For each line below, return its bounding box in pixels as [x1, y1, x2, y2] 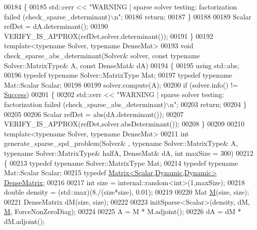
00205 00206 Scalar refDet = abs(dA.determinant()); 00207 [4, 109, 184, 119]
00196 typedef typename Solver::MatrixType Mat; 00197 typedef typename [4, 70, 232, 80]
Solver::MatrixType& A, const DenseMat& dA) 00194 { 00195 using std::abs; [4, 60, 239, 70]
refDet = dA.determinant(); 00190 [4, 21, 108, 31]
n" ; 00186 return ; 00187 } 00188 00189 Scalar [114, 11, 252, 21]
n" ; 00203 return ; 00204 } [170, 99, 247, 109]
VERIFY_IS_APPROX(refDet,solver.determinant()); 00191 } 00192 [4, 30, 213, 41]
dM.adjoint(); [4, 216, 45, 227]
